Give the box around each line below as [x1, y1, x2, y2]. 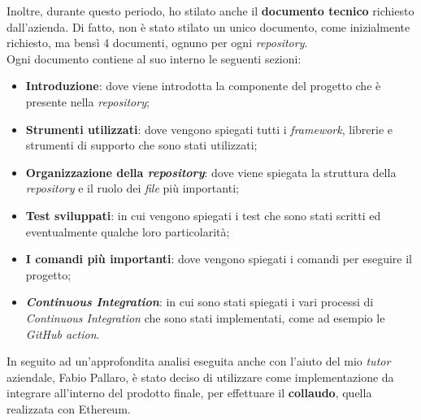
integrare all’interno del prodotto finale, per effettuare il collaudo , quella [7, 384, 372, 401]
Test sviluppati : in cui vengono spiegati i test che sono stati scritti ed [25, 206, 381, 223]
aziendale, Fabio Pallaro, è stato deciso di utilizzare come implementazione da [7, 368, 394, 385]
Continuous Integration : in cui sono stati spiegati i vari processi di [25, 293, 374, 310]
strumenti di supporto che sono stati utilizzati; [25, 136, 258, 154]
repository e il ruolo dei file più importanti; [25, 180, 239, 197]
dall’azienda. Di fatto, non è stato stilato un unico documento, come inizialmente [7, 18, 410, 35]
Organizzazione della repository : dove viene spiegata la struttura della [25, 163, 397, 180]
